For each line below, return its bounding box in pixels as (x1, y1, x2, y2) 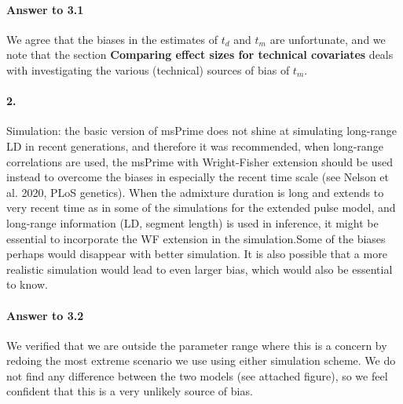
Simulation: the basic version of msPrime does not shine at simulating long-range (6, 122, 397, 139)
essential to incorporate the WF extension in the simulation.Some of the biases (6, 230, 386, 246)
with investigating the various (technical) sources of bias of (6, 61, 290, 78)
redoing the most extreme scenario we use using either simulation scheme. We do (6, 352, 396, 369)
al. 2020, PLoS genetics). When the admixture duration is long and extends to (6, 184, 384, 200)
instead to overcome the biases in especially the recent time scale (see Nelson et (6, 169, 389, 185)
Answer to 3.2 (6, 307, 84, 323)
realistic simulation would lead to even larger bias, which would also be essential (6, 260, 393, 277)
